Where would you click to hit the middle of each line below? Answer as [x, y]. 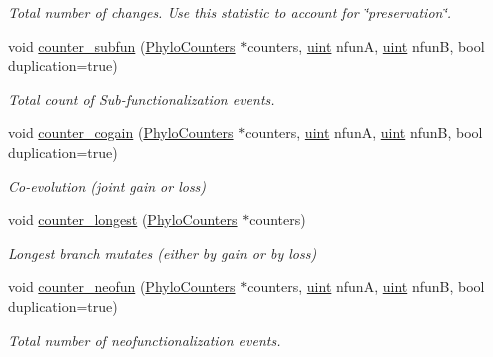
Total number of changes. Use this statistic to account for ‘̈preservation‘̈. [230, 12]
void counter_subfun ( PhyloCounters [122, 45]
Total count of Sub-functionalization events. [141, 98]
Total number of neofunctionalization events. [144, 339]
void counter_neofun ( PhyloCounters [122, 286]
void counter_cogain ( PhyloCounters [121, 132]
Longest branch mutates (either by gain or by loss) [162, 252]
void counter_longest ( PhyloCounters [123, 219]
